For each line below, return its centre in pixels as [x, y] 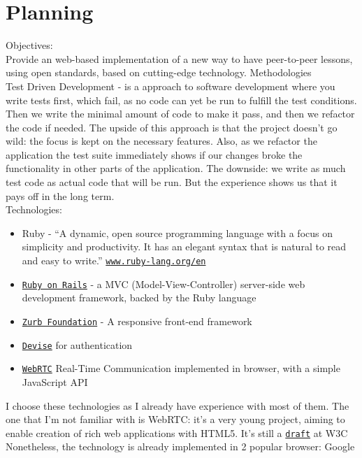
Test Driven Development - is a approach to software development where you [171, 86]
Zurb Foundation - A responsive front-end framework [137, 321]
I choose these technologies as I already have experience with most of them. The [178, 405]
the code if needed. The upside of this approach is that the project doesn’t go [172, 127]
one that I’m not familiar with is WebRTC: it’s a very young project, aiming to [175, 419]
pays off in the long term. [60, 195]
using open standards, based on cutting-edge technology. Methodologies [159, 72]
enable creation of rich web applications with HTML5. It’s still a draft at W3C [177, 432]
